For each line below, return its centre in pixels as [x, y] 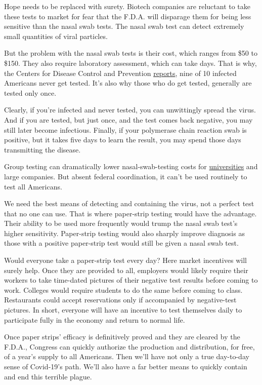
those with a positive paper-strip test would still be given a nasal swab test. [121, 243]
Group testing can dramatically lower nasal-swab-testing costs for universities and [131, 166]
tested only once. [30, 92]
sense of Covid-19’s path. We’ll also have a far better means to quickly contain [126, 366]
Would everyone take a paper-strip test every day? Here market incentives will [125, 260]
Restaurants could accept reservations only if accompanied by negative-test [120, 300]
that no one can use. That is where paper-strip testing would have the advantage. [130, 213]
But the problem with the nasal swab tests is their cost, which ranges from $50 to [131, 53]
